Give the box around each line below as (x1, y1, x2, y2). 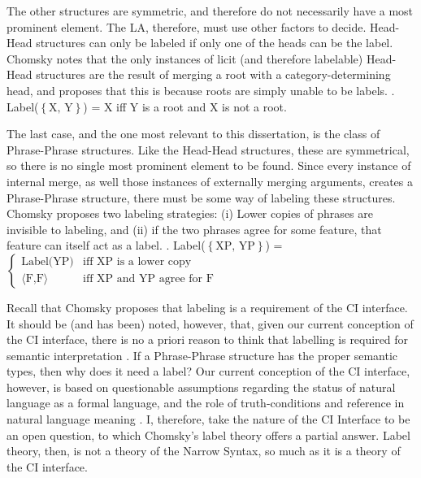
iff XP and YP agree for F (82, 273, 214, 285)
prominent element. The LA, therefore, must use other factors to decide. (7, 18, 367, 35)
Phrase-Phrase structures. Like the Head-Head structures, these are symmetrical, (7, 141, 410, 158)
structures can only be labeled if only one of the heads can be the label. (36, 34, 393, 51)
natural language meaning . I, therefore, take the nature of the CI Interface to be (7, 411, 410, 428)
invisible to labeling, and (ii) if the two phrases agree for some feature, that (7, 220, 382, 237)
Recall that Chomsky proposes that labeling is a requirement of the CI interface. (7, 298, 408, 315)
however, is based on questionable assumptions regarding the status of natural (7, 378, 396, 395)
